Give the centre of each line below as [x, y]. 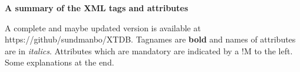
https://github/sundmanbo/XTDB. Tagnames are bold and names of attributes [150, 39]
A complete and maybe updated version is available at [103, 27]
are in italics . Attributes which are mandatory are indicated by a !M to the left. [149, 50]
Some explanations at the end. [60, 62]
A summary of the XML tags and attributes [97, 8]
